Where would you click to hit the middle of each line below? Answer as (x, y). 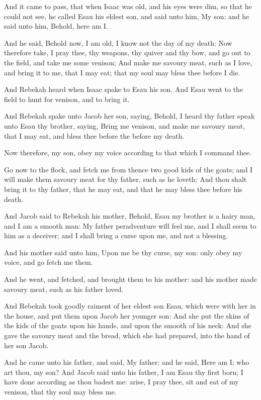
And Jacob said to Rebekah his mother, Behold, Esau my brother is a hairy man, (130, 216)
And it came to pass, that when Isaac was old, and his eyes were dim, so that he (128, 6)
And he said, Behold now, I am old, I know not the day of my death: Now (118, 42)
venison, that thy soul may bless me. (60, 391)
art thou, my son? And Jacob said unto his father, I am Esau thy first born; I (124, 372)
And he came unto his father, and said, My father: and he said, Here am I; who (127, 362)
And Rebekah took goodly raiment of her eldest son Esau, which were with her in (130, 306)
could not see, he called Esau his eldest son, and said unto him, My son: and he (127, 16)
